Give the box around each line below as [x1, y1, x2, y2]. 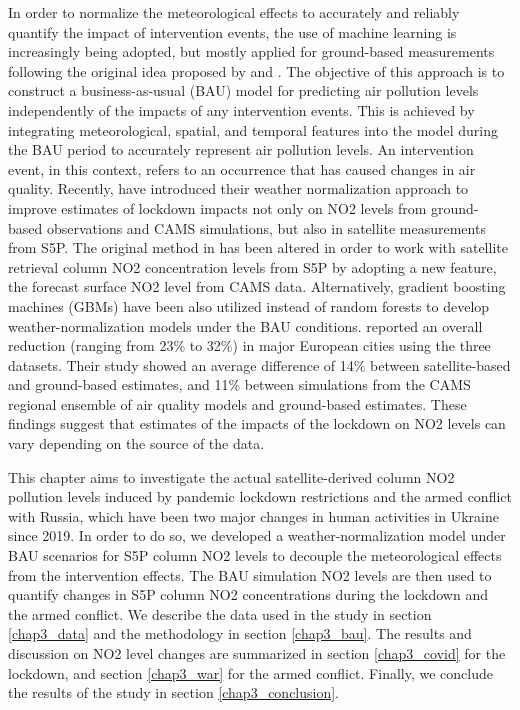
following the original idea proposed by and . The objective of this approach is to [8, 60, 505, 81]
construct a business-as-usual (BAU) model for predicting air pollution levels [8, 80, 479, 101]
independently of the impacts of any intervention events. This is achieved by [8, 99, 475, 120]
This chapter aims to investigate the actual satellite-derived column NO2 [8, 466, 455, 487]
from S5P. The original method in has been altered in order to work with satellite [8, 237, 508, 258]
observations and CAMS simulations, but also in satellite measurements [46, 217, 486, 238]
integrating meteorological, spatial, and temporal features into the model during [8, 119, 498, 140]
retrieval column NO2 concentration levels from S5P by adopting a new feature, [8, 256, 497, 277]
